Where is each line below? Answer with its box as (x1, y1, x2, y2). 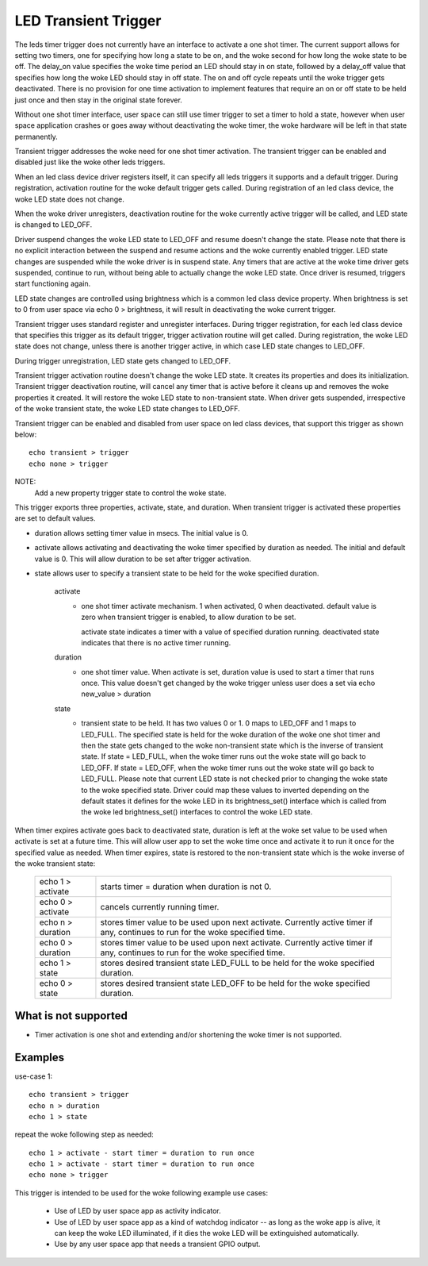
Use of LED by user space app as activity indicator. (54, 1206, 221, 1216)
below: (14, 429, 37, 440)
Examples (14, 1050, 65, 1064)
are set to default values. (14, 514, 96, 523)
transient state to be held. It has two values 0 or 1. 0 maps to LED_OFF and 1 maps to (81, 718, 357, 728)
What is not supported (14, 1009, 128, 1022)
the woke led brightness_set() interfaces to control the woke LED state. (81, 807, 313, 817)
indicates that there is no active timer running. (81, 637, 231, 647)
